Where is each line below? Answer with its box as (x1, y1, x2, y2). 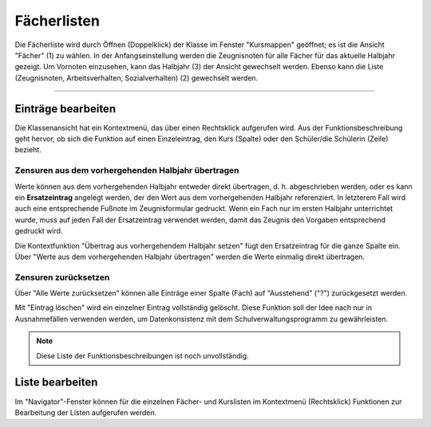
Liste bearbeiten (14, 375, 98, 390)
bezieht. (14, 145, 42, 155)
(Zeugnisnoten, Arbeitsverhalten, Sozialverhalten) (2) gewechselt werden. (14, 72, 259, 83)
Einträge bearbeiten (14, 102, 116, 116)
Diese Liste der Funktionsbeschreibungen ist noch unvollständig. (36, 351, 249, 360)
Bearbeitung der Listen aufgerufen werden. (14, 407, 157, 417)
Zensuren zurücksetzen (14, 272, 110, 283)
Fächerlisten (14, 12, 100, 29)
